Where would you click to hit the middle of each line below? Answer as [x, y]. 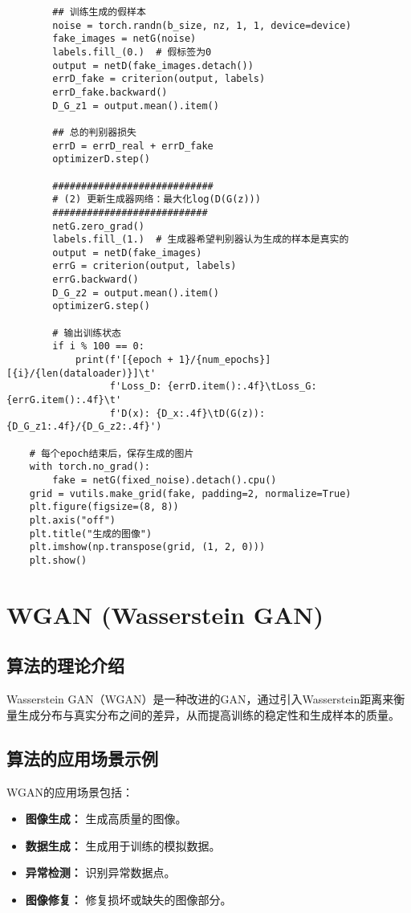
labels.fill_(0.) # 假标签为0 [132, 52]
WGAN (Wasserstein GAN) [165, 614]
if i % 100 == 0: [98, 346]
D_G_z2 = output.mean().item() [136, 293]
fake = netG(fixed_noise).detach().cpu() [165, 480]
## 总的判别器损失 [94, 132]
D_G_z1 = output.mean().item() [136, 106]
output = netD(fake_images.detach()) [153, 65]
